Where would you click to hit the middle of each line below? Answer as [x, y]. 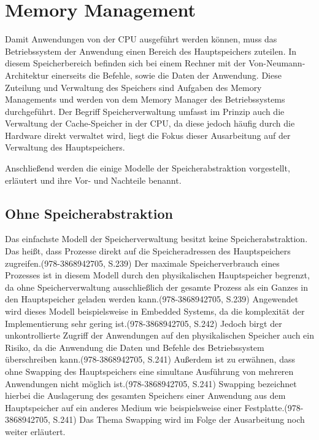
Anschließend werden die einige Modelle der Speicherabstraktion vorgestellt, [148, 168]
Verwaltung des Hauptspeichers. [65, 147]
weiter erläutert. [35, 431]
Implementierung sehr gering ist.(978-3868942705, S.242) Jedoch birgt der [144, 323]
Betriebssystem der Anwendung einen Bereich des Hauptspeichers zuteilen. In [151, 51]
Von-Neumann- [277, 63]
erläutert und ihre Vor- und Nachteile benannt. [93, 180]
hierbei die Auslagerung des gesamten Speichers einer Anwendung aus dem [145, 395]
